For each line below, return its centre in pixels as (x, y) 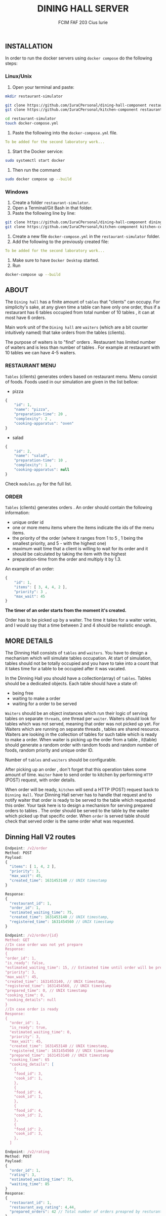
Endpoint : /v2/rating (27, 1152)
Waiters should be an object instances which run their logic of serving (76, 713)
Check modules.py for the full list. (39, 484)
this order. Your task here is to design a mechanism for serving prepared (79, 805)
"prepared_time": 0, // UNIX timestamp (46, 991)
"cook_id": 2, (28, 1115)
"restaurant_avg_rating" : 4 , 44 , (43, 1207)
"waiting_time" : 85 (30, 1184)
